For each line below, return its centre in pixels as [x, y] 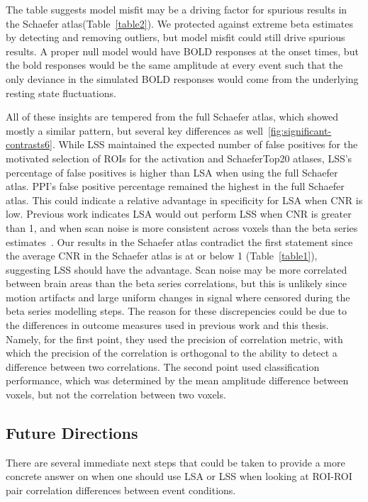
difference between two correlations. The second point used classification [163, 366]
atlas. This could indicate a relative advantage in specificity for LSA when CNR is [184, 200]
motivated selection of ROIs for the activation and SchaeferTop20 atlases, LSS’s [179, 158]
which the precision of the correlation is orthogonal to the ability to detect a [172, 353]
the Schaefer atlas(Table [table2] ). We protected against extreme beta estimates [180, 23]
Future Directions [72, 433]
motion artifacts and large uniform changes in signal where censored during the [178, 297]
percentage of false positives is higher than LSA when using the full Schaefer [172, 172]
